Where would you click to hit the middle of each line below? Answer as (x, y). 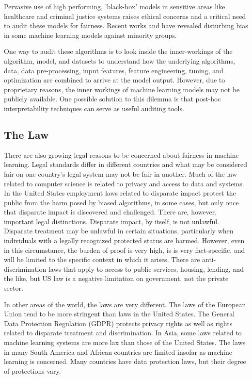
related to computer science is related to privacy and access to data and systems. (124, 183)
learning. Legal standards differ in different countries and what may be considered (126, 164)
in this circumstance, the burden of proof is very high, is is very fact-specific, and (125, 250)
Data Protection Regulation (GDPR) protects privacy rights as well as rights (118, 323)
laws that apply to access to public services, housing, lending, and (146, 269)
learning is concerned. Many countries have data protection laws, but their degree (125, 361)
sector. (14, 288)
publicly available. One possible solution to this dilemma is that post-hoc (112, 99)
